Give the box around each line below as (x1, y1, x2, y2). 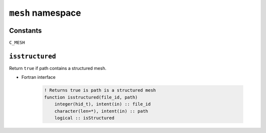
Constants (9, 26, 42, 34)
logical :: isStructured (54, 115, 115, 121)
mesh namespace (9, 7, 81, 18)
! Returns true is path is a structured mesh (44, 88, 156, 93)
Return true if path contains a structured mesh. (9, 65, 107, 71)
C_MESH (9, 40, 25, 45)
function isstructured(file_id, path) (44, 94, 138, 100)
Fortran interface (21, 74, 56, 80)
